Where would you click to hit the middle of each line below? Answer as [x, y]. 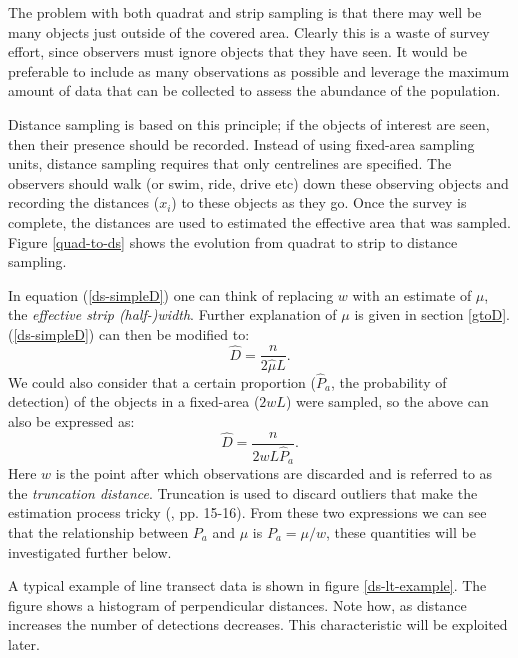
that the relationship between [98, 531]
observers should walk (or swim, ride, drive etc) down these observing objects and [258, 182]
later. [24, 643]
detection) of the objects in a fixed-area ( [134, 401]
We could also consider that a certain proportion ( [162, 381]
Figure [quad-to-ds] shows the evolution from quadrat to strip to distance [233, 241]
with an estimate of [412, 294]
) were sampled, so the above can [387, 401]
